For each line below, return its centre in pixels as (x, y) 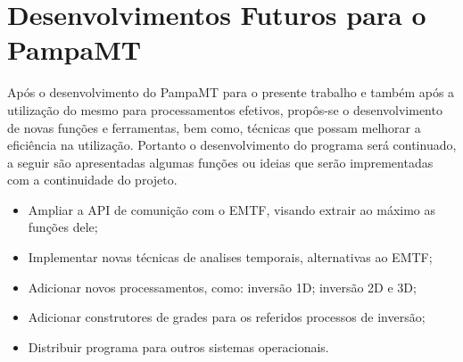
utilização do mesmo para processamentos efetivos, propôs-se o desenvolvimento (225, 109)
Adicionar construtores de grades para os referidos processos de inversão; (227, 317)
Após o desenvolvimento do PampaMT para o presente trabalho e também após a (231, 92)
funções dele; (63, 227)
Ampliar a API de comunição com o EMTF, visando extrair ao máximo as (232, 209)
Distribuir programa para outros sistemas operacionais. (178, 346)
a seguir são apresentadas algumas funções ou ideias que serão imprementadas (220, 162)
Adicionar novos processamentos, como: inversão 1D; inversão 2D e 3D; (222, 287)
